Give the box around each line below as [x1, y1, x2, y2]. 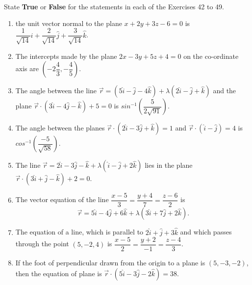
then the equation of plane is [15, 268, 102, 278]
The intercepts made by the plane [15, 51, 117, 61]
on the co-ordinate [183, 51, 239, 61]
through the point [15, 238, 69, 249]
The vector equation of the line [15, 194, 109, 205]
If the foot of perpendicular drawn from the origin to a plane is [15, 258, 205, 268]
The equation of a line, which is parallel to [15, 227, 144, 237]
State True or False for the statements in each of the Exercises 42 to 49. [4, 1, 224, 11]
